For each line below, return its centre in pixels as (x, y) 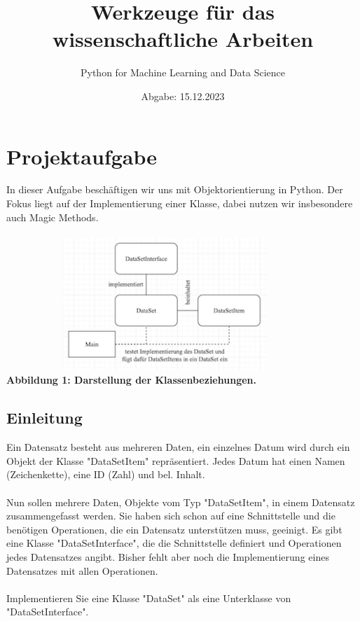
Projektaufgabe (82, 156)
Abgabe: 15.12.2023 (183, 96)
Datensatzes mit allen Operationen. (82, 570)
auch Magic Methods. (53, 217)
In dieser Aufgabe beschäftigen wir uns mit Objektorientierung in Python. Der (175, 189)
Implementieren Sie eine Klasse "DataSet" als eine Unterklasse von (149, 598)
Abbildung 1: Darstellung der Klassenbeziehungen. (131, 380)
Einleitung (44, 418)
